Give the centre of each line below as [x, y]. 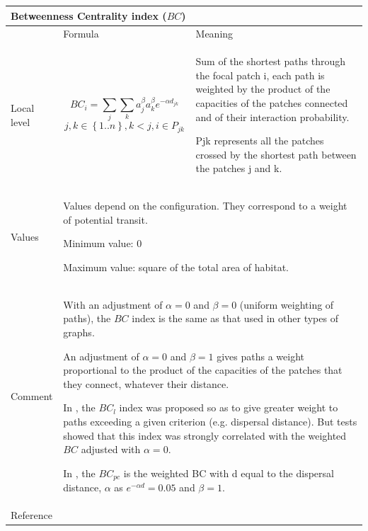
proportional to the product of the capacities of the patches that [203, 370]
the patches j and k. [239, 168]
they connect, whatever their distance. [146, 383]
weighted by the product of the [263, 89]
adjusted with [111, 449]
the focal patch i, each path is [260, 75]
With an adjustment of [113, 304]
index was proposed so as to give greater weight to [229, 407]
